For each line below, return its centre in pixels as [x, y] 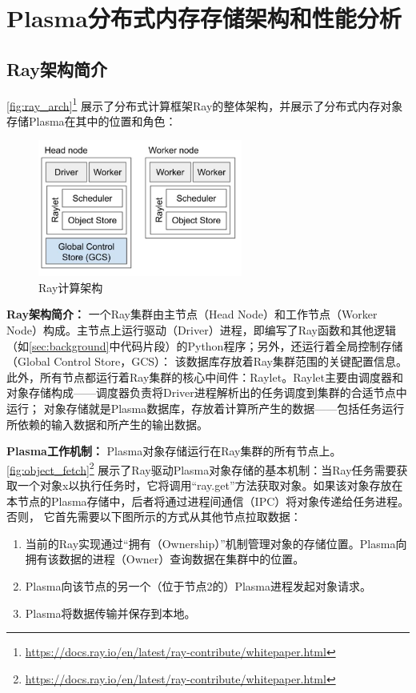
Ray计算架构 [71, 287]
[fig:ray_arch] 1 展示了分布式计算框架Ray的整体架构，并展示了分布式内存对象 [205, 104]
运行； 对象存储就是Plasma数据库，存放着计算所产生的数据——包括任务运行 [206, 408]
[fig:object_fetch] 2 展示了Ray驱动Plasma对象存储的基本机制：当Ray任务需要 [202, 468]
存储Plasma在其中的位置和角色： [92, 120]
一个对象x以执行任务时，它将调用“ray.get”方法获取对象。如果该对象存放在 [210, 485]
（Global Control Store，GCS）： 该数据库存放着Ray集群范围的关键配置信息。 [207, 361]
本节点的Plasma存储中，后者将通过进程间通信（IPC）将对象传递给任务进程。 [208, 501]
